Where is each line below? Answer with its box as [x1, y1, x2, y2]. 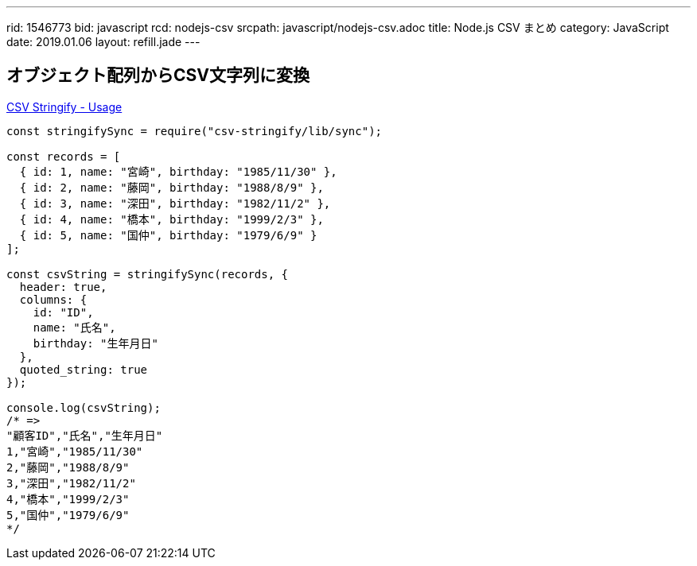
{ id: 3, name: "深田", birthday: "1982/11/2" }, [19, 196, 331, 210]
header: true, [19, 280, 107, 293]
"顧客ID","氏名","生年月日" [6, 428, 163, 442]
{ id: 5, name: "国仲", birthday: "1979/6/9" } [19, 228, 317, 242]
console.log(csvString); [6, 401, 161, 414]
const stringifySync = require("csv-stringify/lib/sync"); [6, 124, 383, 138]
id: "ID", [33, 305, 94, 319]
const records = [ [6, 149, 121, 163]
